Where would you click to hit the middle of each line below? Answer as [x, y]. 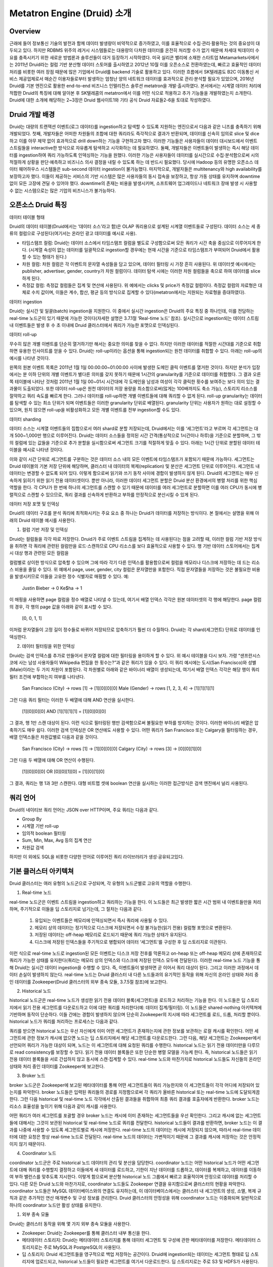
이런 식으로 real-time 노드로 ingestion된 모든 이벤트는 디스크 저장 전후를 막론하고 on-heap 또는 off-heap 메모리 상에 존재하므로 [136, 953]
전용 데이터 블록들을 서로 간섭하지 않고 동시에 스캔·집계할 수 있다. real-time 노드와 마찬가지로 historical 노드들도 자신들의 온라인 [135, 1059]
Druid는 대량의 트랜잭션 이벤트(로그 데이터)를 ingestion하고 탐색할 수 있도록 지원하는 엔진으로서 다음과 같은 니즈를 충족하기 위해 [135, 127]
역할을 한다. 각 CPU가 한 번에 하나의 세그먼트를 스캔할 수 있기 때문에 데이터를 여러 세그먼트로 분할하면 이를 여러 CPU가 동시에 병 [136, 488]
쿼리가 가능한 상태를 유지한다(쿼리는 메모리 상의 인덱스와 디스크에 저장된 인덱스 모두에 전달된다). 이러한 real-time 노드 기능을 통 [135, 960]
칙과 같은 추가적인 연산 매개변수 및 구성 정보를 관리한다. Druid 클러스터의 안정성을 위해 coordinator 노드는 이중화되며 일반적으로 [135, 1198]
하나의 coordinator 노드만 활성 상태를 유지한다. [56, 1205]
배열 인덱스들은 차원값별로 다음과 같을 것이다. [54, 737]
